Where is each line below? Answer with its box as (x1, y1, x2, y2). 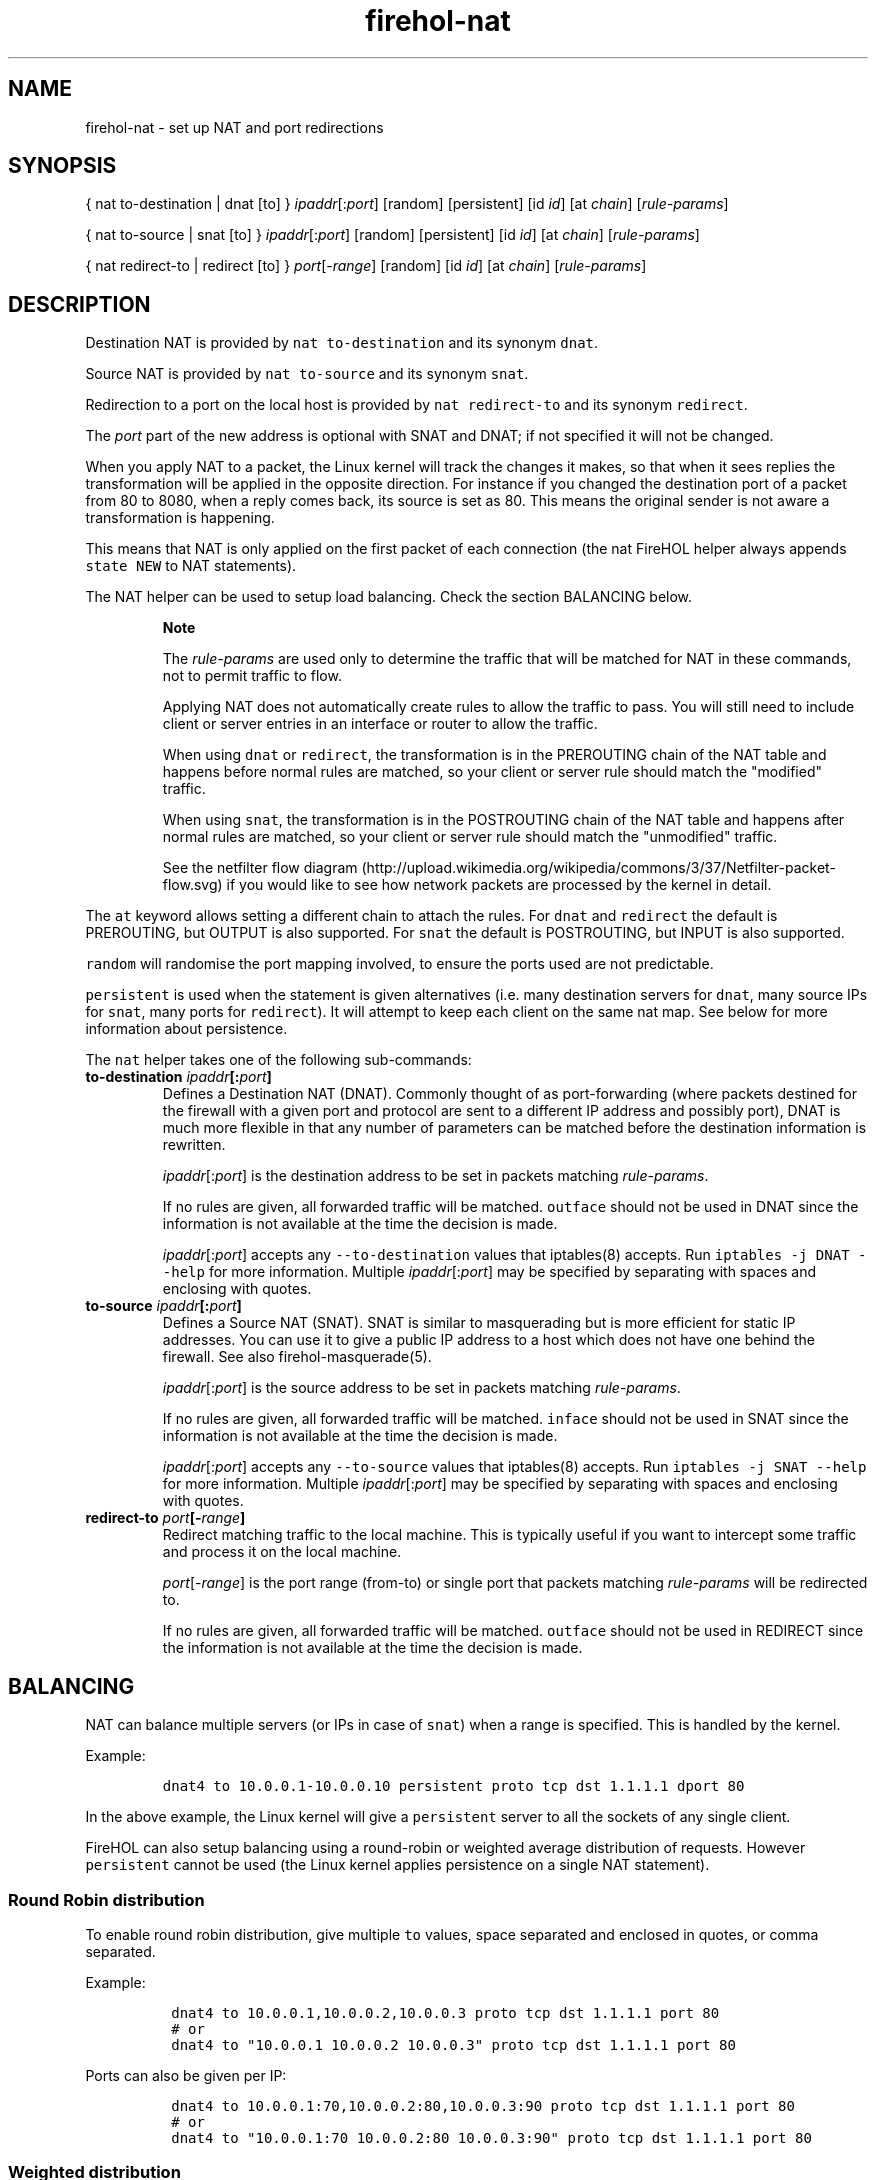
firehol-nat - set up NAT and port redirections (85, 118, 384, 136)
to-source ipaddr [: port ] (85, 1297, 242, 1315)
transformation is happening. (85, 509, 275, 527)
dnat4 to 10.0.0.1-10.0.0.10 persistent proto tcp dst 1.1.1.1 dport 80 (162, 1778, 745, 1795)
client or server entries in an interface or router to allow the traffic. (162, 715, 598, 733)
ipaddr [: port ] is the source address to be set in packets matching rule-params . (162, 1379, 681, 1397)
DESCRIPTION (8, 291, 151, 317)
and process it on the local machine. (162, 1543, 402, 1561)
